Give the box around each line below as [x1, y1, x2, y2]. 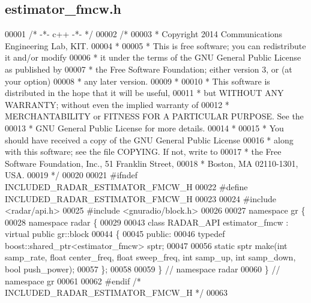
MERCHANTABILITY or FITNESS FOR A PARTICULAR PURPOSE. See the [5, 110, 304, 122]
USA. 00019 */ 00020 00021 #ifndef [5, 169, 137, 181]
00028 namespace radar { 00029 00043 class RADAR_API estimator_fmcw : [5, 215, 289, 228]
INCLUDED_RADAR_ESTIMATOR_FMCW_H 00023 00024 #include [5, 192, 276, 205]
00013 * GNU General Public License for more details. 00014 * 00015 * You [5, 121, 284, 134]
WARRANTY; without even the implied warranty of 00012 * [5, 98, 229, 110]
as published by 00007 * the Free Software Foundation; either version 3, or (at [5, 62, 292, 75]
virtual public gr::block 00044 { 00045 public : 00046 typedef [5, 227, 225, 240]
